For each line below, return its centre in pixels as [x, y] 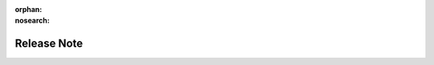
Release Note [49, 44]
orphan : [29, 9]
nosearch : [32, 21]
